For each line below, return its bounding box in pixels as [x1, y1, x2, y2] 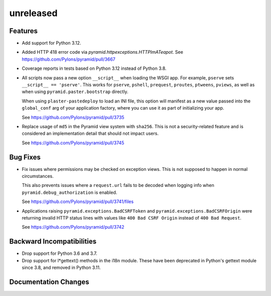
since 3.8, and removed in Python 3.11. [22, 264, 101, 271]
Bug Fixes [9, 153, 41, 161]
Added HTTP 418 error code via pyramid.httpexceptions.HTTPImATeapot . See [22, 49, 183, 55]
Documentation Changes [9, 277, 89, 286]
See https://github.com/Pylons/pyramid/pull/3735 [22, 114, 125, 120]
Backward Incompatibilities [9, 237, 97, 246]
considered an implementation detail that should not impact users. [22, 131, 159, 137]
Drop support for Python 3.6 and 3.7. [22, 250, 97, 256]
